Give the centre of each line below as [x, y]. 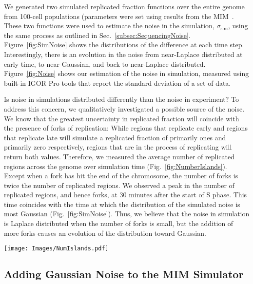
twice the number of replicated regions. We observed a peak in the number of [119, 185]
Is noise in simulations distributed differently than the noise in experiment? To [122, 99]
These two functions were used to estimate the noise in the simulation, [109, 26]
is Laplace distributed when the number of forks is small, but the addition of [119, 223]
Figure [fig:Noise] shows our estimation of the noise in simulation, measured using [126, 73]
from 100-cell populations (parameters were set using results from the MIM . [119, 16]
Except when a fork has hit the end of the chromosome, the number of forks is [121, 176]
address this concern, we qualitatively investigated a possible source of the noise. [124, 108]
